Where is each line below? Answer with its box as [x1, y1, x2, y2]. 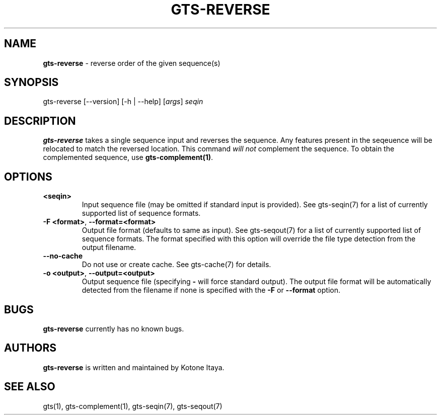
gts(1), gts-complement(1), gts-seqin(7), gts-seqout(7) [43, 401, 223, 410]
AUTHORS [4, 342, 57, 355]
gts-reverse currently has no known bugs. [43, 324, 184, 333]
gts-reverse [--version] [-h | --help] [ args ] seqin [43, 97, 203, 106]
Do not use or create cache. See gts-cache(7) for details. [82, 260, 271, 269]
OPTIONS [4, 170, 52, 183]
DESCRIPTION [4, 114, 76, 127]
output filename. [82, 243, 136, 252]
